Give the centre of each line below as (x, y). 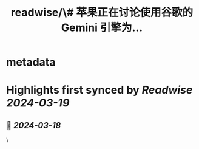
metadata (31, 62)
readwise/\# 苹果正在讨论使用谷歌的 (102, 12)
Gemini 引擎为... (102, 28)
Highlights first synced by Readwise (99, 90)
